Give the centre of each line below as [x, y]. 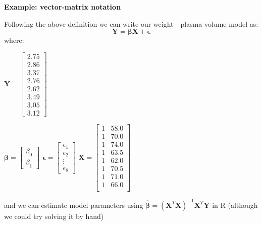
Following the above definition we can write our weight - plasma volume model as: [131, 23]
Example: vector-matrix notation [63, 7]
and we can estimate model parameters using [74, 205]
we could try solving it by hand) [54, 216]
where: [14, 40]
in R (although [235, 205]
